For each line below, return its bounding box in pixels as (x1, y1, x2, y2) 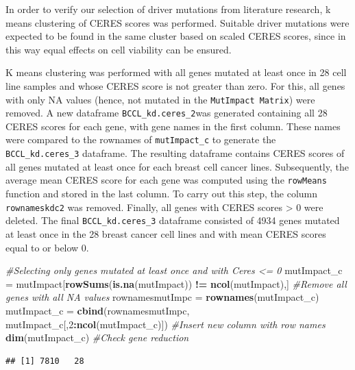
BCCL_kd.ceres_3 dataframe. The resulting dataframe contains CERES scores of (5, 146, 345, 160)
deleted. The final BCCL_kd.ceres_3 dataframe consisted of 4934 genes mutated (5, 213, 340, 227)
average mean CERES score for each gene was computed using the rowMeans (5, 173, 327, 187)
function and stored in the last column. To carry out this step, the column (5, 186, 318, 201)
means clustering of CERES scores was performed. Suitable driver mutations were (5, 15, 350, 29)
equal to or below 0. (5, 240, 89, 254)
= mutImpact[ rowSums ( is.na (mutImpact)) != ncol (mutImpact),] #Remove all (5, 276, 347, 291)
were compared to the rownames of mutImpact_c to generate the (5, 132, 276, 147)
